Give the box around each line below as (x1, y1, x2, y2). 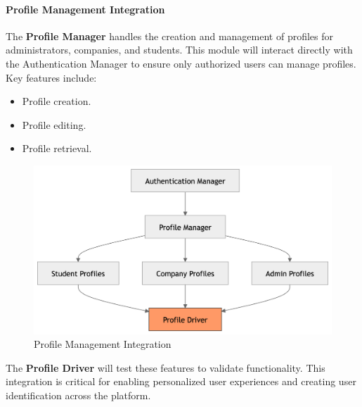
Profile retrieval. (22, 141, 92, 156)
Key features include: (6, 70, 97, 84)
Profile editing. (22, 117, 86, 132)
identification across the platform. (6, 388, 151, 403)
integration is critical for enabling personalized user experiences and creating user (6, 374, 356, 389)
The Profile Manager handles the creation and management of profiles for (6, 28, 334, 43)
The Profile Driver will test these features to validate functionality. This (6, 360, 325, 375)
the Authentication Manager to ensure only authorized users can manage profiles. (6, 56, 356, 70)
